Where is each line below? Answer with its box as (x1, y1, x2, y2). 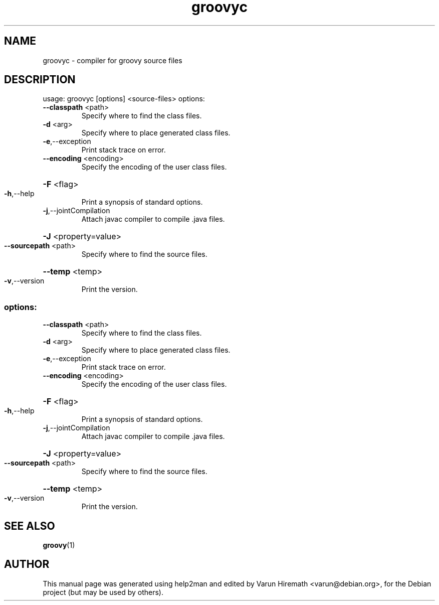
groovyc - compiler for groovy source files (43, 56, 182, 65)
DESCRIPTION (4, 73, 76, 86)
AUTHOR (4, 558, 50, 571)
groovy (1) (43, 541, 75, 550)
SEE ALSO (4, 519, 55, 532)
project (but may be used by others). (43, 587, 163, 596)
